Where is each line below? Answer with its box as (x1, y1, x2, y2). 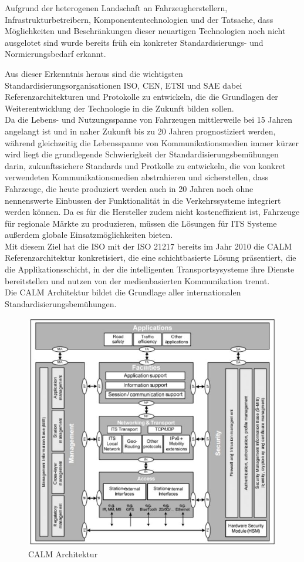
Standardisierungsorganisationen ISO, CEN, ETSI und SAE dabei (5, 79, 242, 91)
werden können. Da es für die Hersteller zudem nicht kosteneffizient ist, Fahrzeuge (5, 206, 300, 218)
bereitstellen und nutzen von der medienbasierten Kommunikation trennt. (5, 274, 270, 287)
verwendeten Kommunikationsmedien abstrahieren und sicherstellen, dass (5, 171, 269, 183)
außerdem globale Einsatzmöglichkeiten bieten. (5, 228, 173, 241)
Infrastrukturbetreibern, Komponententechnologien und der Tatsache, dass (5, 13, 273, 25)
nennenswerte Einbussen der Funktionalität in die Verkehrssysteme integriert (5, 194, 281, 206)
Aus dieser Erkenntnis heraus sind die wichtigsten (5, 67, 183, 79)
